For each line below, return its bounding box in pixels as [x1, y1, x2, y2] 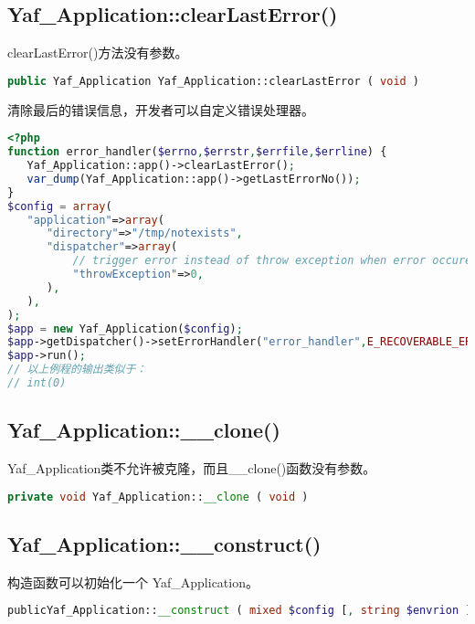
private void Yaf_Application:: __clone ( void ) [7, 490, 309, 503]
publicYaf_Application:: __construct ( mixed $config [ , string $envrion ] [7, 604, 472, 618]
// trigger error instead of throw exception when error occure [72, 254, 472, 268]
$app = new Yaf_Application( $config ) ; [7, 322, 243, 335]
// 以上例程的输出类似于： [7, 363, 147, 376]
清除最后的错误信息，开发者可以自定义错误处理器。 [7, 100, 314, 119]
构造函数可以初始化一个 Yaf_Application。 [7, 572, 259, 591]
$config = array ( [7, 199, 112, 213]
